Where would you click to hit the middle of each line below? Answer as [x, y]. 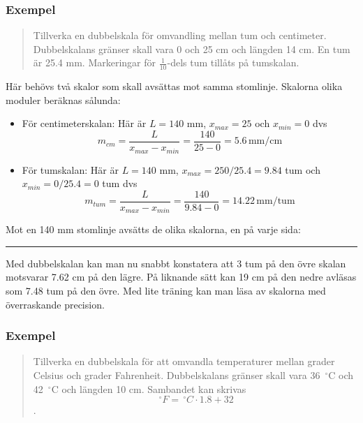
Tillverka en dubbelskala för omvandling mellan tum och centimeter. [180, 35]
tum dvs [120, 183]
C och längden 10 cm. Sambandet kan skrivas [149, 388]
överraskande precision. [55, 304]
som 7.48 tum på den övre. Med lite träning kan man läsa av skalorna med [166, 291]
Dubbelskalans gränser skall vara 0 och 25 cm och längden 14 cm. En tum [192, 49]
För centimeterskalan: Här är [84, 123]
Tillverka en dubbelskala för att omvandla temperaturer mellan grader [184, 361]
